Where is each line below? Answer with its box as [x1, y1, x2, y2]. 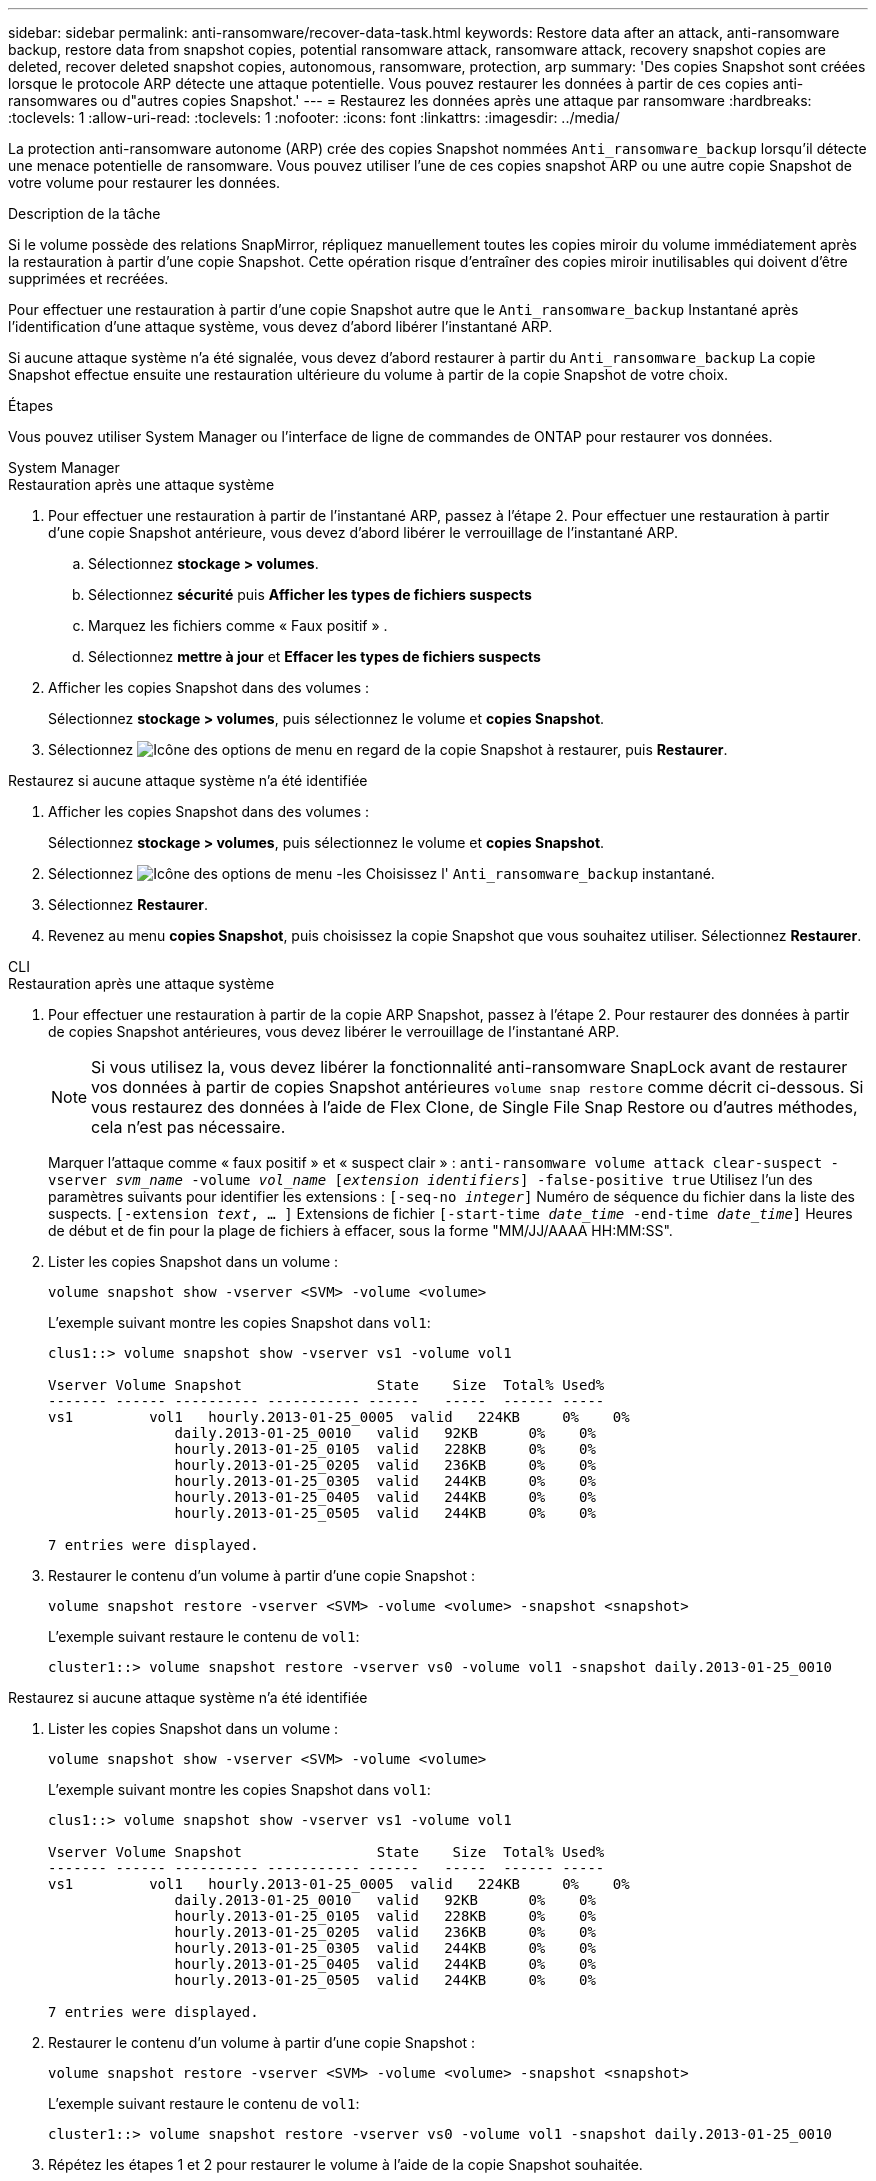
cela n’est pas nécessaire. [91, 1117, 286, 1137]
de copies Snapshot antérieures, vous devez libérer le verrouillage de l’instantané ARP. [48, 1023, 620, 1040]
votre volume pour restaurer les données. [8, 174, 281, 191]
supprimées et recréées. [8, 270, 169, 287]
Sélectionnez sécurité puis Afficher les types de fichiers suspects [88, 586, 532, 603]
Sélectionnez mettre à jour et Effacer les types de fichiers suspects [88, 648, 541, 665]
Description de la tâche [8, 205, 161, 222]
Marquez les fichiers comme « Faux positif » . [88, 617, 388, 634]
